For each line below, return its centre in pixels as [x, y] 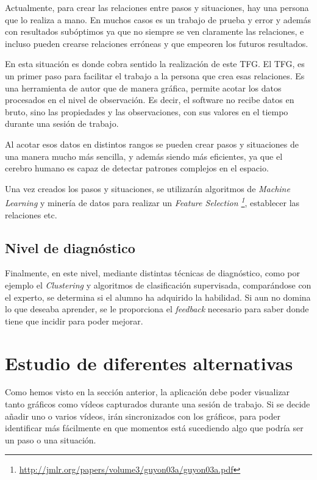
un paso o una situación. [51, 439]
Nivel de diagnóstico [70, 247]
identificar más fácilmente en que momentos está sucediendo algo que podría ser [154, 428]
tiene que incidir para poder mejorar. [74, 321]
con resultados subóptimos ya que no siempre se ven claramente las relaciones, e [155, 31]
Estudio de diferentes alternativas [149, 363]
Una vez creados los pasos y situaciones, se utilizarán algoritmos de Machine [148, 188]
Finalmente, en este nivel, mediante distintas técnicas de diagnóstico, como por [152, 273]
